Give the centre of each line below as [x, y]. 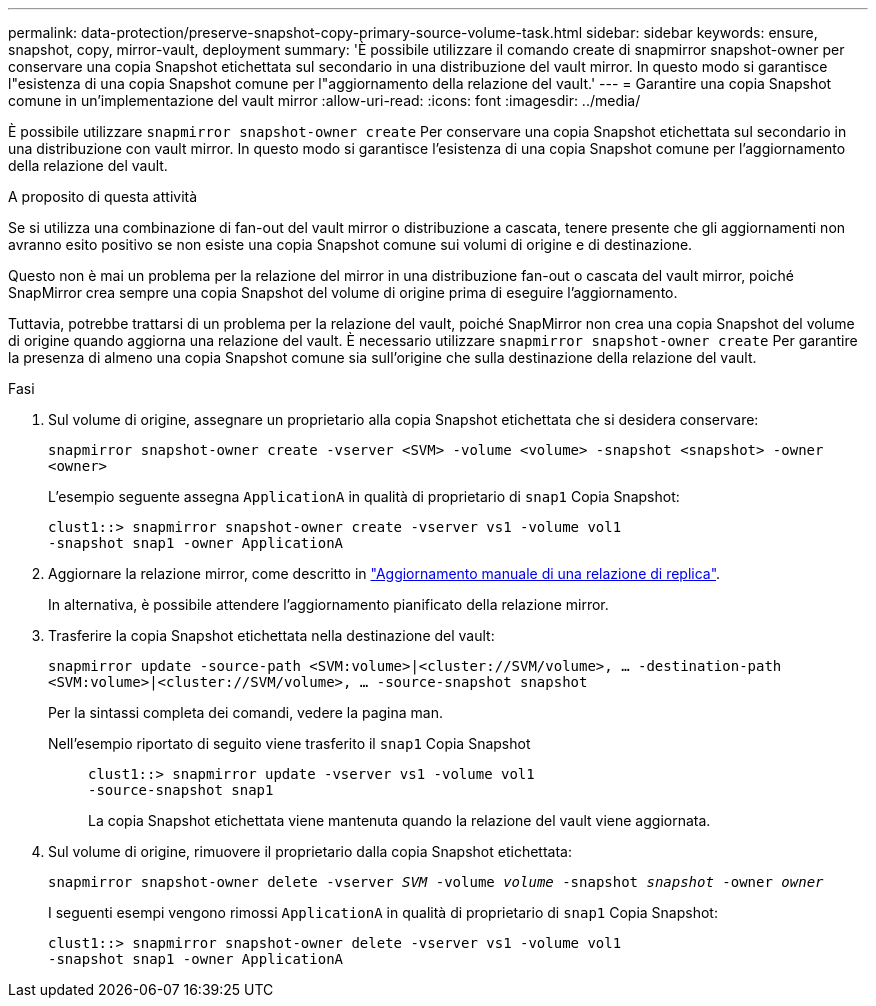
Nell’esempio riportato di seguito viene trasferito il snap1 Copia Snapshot [289, 743]
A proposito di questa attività [103, 196]
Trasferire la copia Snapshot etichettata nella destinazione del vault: [271, 635]
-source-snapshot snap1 [181, 790]
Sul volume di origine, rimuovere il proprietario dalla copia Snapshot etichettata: [310, 851]
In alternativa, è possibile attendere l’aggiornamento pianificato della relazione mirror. [328, 604]
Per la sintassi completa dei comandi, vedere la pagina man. [245, 712]
